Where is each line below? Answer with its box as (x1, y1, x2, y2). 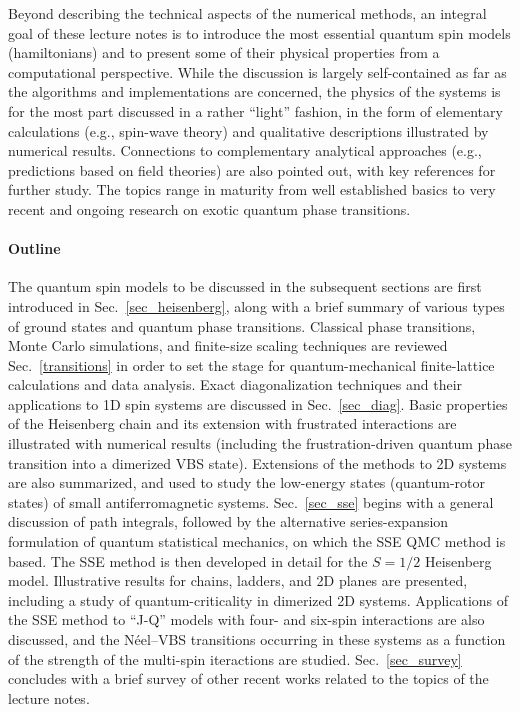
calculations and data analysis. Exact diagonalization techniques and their (8, 374, 463, 395)
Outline (8, 238, 61, 259)
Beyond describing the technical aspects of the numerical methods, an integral (8, 3, 487, 23)
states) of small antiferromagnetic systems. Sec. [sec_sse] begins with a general (8, 491, 494, 512)
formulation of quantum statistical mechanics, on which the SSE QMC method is (8, 531, 506, 552)
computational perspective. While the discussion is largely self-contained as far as (8, 61, 507, 82)
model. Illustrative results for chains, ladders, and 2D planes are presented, (8, 570, 468, 591)
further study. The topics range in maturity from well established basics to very (8, 179, 496, 200)
